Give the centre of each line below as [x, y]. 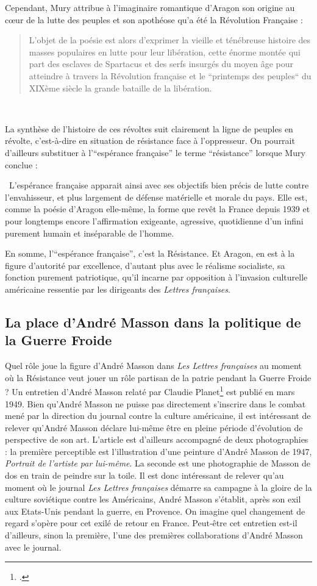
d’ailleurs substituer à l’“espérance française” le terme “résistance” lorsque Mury [155, 152]
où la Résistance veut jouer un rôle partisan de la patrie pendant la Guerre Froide [158, 377]
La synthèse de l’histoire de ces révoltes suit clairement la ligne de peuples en [149, 128]
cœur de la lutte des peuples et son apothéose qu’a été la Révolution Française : [154, 19]
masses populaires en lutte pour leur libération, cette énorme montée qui [165, 52]
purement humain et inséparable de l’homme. [90, 233]
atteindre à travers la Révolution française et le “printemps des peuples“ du [170, 75]
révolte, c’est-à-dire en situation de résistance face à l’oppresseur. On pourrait [150, 141]
